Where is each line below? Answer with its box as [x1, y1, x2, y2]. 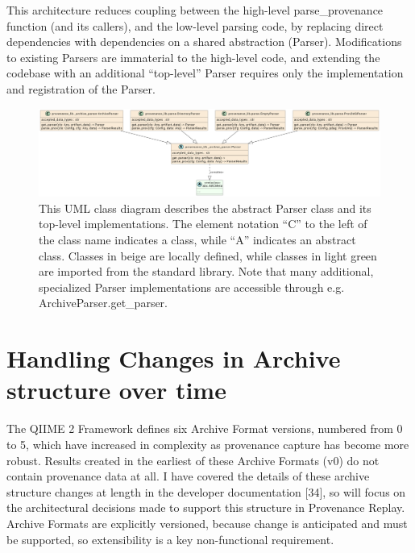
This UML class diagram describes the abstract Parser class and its [39, 199, 371, 216]
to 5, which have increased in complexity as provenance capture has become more [6, 435, 409, 452]
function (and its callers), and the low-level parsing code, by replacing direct [6, 17, 384, 34]
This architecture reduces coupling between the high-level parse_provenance [6, 2, 384, 18]
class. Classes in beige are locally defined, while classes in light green [39, 247, 377, 264]
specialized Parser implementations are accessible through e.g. [39, 278, 345, 295]
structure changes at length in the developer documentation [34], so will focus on [6, 483, 406, 500]
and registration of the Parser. [6, 80, 156, 97]
